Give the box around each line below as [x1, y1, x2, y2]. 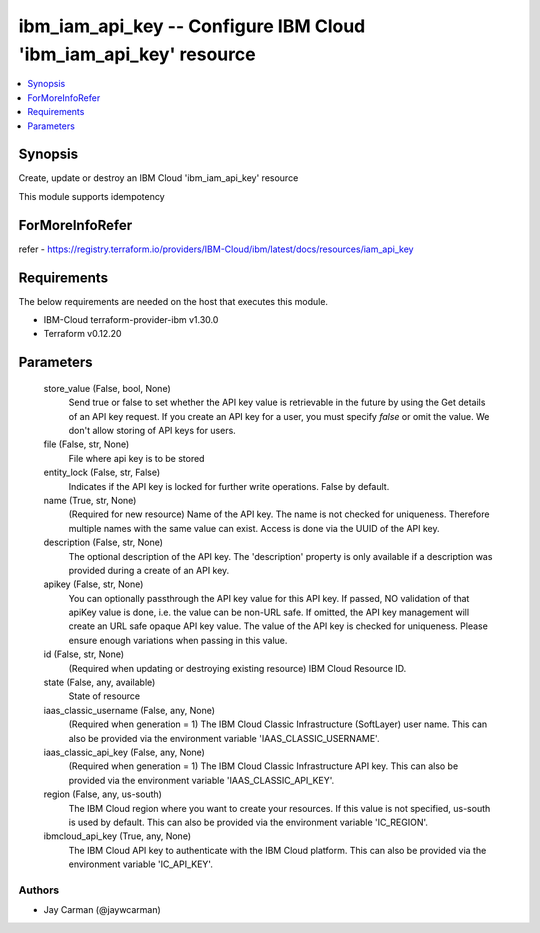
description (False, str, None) [43, 536, 164, 549]
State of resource [68, 690, 141, 702]
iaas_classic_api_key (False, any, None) [43, 746, 205, 758]
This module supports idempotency [18, 190, 165, 202]
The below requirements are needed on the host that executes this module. [18, 295, 329, 307]
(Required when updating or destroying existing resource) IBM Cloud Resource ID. [68, 662, 407, 674]
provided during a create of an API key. [68, 564, 230, 576]
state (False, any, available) [43, 676, 156, 689]
